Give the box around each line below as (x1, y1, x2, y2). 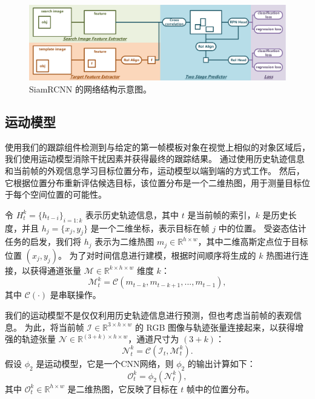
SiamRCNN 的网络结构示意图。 (29, 83, 152, 96)
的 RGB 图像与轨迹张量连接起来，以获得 (134, 320, 296, 333)
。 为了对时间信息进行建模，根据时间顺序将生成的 (58, 248, 256, 261)
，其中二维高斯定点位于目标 (197, 235, 308, 248)
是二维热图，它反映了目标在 (67, 382, 178, 395)
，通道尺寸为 (128, 332, 179, 345)
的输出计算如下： (187, 357, 256, 369)
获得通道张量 (30, 264, 81, 276)
